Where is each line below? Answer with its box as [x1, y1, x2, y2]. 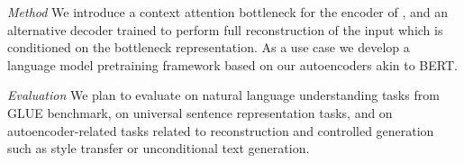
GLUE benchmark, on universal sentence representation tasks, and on [7, 103, 393, 122]
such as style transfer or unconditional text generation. [7, 139, 310, 158]
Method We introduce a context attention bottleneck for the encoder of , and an [7, 3, 449, 21]
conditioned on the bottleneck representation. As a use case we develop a [7, 38, 410, 57]
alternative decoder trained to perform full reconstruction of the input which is [7, 20, 443, 39]
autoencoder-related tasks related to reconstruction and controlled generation [7, 121, 434, 140]
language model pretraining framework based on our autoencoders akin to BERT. [7, 55, 458, 74]
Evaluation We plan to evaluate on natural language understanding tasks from [7, 86, 440, 104]
